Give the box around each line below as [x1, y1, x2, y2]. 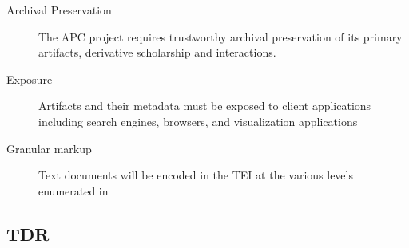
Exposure [6, 70, 53, 87]
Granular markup [6, 140, 92, 156]
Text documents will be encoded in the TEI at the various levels [38, 167, 353, 183]
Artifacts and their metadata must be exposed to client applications [38, 97, 371, 114]
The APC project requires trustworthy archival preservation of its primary [38, 28, 403, 45]
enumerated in [38, 182, 109, 199]
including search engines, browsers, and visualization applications [38, 112, 358, 129]
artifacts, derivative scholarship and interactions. [38, 44, 276, 61]
